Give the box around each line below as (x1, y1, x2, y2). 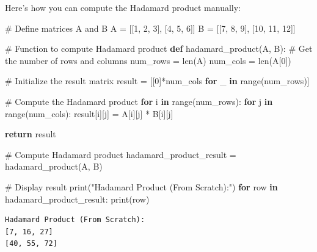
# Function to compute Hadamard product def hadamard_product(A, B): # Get (5, 42, 313, 55)
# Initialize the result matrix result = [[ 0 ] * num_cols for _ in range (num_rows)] (5, 74, 310, 87)
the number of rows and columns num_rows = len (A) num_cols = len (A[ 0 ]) (5, 54, 291, 67)
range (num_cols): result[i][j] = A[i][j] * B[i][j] (5, 107, 173, 120)
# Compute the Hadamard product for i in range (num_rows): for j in (5, 95, 273, 107)
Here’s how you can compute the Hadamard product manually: (5, 1, 241, 13)
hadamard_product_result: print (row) (5, 192, 150, 205)
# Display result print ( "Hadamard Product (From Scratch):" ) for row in (5, 180, 278, 193)
